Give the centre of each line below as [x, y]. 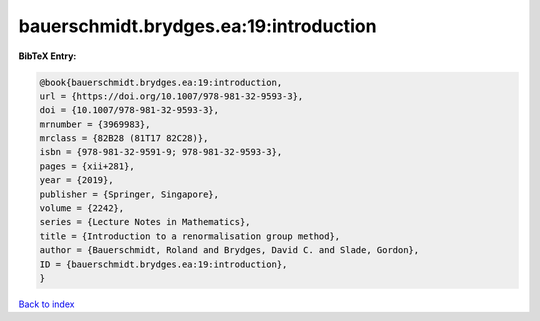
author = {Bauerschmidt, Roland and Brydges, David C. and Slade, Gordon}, [229, 250]
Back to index [46, 304]
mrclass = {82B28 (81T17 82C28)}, [124, 138]
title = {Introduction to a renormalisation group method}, [190, 236]
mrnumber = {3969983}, [95, 124]
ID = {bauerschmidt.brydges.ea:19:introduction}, [163, 264]
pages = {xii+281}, [87, 166]
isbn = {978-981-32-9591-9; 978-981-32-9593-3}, [161, 152]
